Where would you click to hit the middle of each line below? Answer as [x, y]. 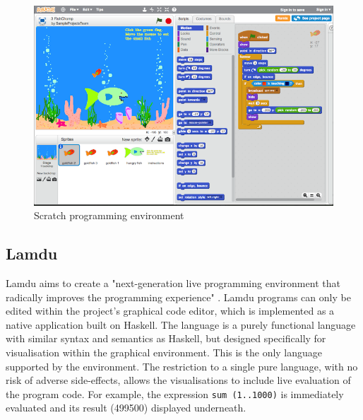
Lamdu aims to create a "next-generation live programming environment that [173, 283]
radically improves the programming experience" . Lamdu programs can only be [178, 297]
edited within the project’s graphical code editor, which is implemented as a [170, 311]
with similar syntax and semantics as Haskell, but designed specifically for [166, 338]
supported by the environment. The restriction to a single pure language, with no [182, 366]
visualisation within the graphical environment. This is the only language [164, 352]
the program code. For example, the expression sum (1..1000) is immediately [175, 393]
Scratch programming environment [109, 215]
